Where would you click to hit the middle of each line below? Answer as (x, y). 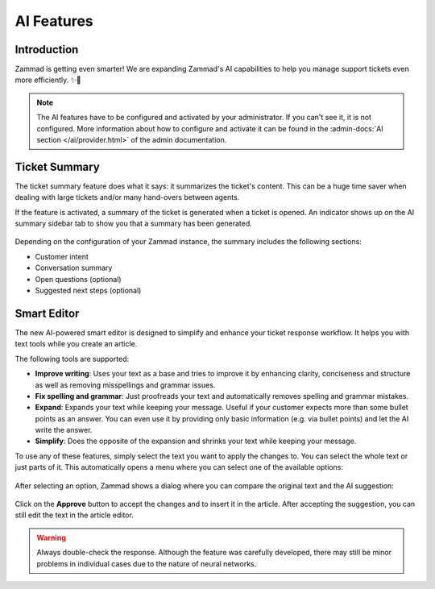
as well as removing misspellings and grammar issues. (125, 385)
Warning (51, 537)
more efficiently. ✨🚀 (48, 80)
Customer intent (62, 256)
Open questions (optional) (78, 279)
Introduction (47, 50)
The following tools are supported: (72, 359)
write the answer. (64, 430)
